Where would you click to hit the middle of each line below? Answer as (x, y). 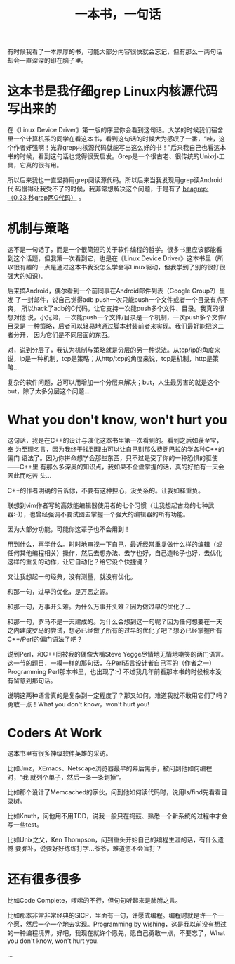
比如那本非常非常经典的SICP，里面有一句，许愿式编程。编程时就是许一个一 (116, 915)
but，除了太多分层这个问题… (48, 391)
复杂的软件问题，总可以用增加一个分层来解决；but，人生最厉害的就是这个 (113, 382)
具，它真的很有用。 (35, 165)
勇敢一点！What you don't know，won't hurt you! (78, 704)
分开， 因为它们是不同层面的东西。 (63, 335)
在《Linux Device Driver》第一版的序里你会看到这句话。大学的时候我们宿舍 (115, 130)
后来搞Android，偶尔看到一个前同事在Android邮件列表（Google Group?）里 (116, 291)
